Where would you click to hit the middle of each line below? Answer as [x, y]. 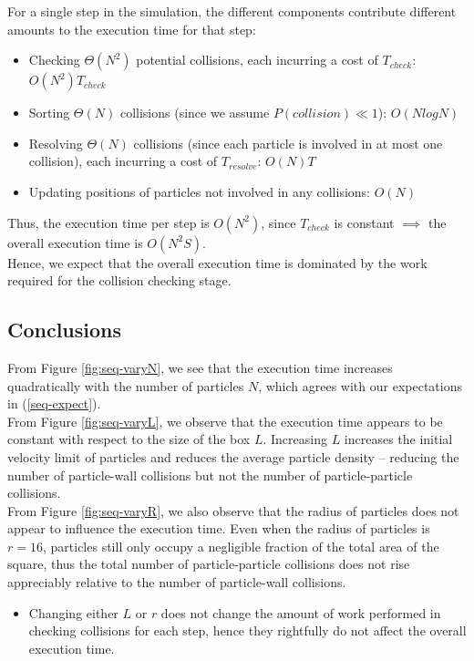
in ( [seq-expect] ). [54, 403]
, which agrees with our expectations [360, 385]
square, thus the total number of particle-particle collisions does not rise [209, 564]
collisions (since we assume [195, 113]
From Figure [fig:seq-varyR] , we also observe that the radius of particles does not [233, 510]
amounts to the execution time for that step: [132, 29]
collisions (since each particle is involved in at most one [288, 143]
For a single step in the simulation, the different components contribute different [232, 11]
